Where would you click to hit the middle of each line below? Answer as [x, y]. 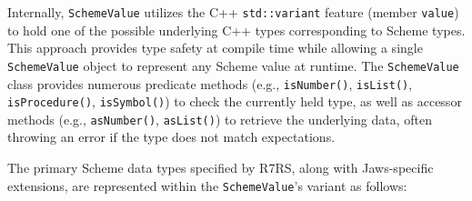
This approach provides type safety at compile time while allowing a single [215, 48]
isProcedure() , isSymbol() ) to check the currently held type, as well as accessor [235, 101]
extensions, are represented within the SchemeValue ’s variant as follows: [207, 185]
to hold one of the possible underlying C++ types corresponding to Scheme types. [236, 30]
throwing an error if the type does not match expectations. [171, 137]
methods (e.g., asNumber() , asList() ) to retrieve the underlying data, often [220, 119]
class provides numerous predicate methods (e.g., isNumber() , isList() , [210, 83]
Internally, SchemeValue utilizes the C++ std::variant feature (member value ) [233, 12]
